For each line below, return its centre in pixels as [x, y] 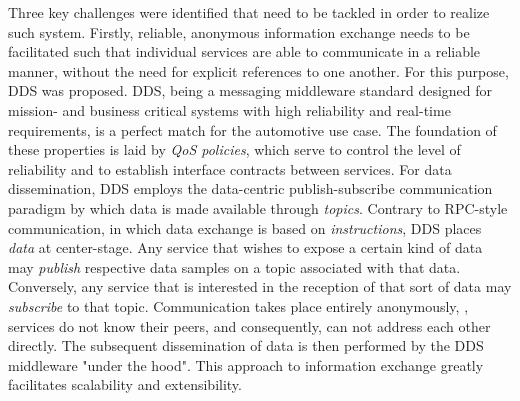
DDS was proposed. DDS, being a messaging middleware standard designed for [250, 90]
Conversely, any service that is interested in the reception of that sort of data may [260, 286]
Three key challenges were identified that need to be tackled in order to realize [249, 12]
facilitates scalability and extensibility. [125, 384]
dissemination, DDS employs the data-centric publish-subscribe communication [250, 188]
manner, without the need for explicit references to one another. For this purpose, [258, 70]
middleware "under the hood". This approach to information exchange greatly [246, 364]
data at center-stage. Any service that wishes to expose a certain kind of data [245, 247]
